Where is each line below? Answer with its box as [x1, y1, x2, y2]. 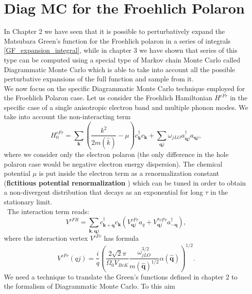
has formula [104, 233, 139, 243]
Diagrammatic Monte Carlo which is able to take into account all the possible [4, 64, 235, 74]
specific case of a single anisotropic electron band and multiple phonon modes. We [4, 102, 248, 112]
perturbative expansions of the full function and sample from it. [4, 74, 194, 84]
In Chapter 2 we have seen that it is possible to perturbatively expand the [4, 26, 225, 36]
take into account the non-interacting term [4, 111, 131, 122]
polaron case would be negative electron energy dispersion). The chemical [4, 158, 222, 169]
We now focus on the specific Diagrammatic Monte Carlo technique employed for [4, 83, 245, 93]
